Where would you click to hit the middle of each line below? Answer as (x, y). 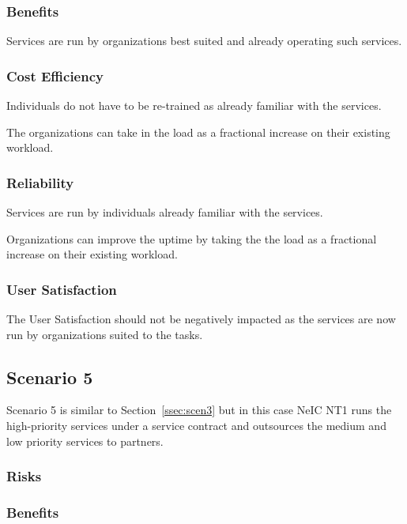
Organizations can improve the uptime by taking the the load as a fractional (192, 238)
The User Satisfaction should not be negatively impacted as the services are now (201, 319)
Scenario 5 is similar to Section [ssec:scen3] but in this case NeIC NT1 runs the (199, 410)
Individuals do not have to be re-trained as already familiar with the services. (194, 106)
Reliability (40, 182)
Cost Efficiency (55, 75)
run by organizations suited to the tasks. (105, 334)
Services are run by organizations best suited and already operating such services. (204, 41)
